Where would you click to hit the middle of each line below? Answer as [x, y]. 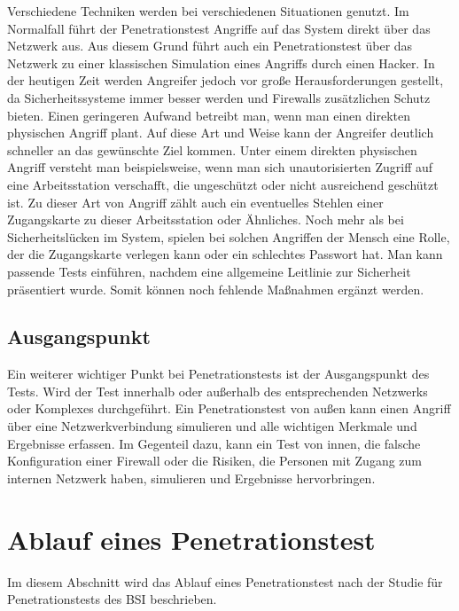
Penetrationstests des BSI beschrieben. [112, 599]
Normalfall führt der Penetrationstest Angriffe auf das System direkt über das [219, 28]
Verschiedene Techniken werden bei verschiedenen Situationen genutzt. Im [208, 11]
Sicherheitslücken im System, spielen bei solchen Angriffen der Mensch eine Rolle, [229, 236]
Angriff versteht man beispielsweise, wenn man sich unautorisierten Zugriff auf [220, 167]
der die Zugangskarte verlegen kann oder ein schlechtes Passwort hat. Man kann [225, 254]
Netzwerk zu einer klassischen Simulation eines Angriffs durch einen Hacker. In [221, 63]
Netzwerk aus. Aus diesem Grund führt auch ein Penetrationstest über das [210, 46]
